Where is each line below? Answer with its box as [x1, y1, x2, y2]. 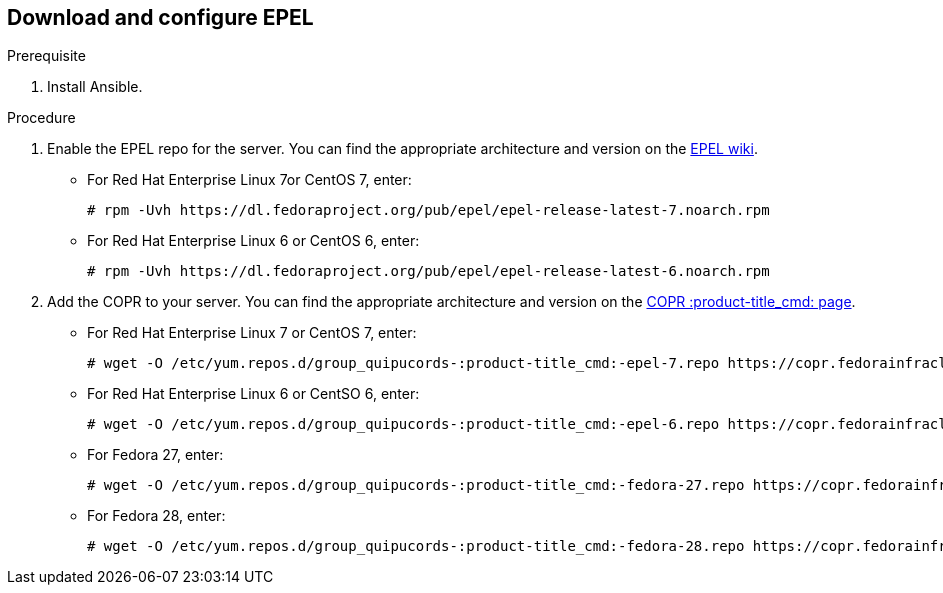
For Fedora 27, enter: [87, 446, 224, 464]
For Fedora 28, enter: [87, 507, 226, 525]
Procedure [7, 109, 76, 127]
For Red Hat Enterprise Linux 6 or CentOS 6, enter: [87, 232, 420, 250]
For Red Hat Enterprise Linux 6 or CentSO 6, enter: [87, 385, 420, 403]
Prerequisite [7, 47, 86, 65]
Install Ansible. [47, 78, 143, 96]
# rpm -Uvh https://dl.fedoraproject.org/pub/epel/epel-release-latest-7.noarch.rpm [87, 202, 770, 219]
